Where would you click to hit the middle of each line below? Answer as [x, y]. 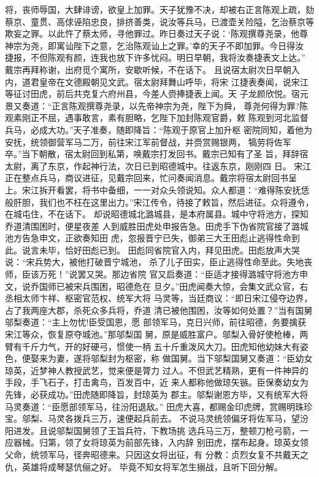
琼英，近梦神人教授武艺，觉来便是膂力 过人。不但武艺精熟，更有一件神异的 [157, 370]
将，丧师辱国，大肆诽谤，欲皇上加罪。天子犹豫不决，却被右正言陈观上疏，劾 [159, 9]
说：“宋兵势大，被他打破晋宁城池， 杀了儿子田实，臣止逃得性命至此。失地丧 [159, 262]
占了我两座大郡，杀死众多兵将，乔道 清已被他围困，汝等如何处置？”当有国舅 [159, 310]
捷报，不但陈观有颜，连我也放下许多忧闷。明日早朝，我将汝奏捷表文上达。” [155, 57]
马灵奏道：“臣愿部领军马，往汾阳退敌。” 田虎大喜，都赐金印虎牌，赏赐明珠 [154, 406]
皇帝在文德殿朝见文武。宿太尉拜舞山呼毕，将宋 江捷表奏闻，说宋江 [174, 81]
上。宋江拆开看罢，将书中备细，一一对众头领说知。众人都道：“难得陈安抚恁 [157, 189]
